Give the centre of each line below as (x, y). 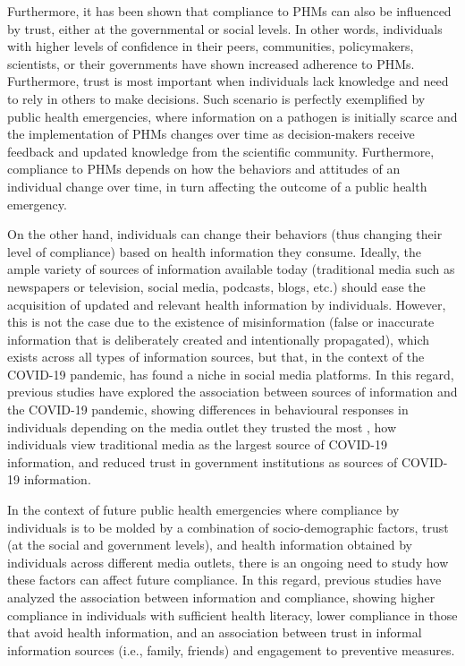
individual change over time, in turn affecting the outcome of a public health (217, 186)
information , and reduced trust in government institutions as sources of (203, 461)
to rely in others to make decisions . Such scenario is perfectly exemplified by (216, 98)
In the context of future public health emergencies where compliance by (203, 510)
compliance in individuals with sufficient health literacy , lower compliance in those (232, 615)
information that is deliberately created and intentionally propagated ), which (219, 339)
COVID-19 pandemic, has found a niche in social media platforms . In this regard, (231, 374)
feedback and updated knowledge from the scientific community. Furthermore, (221, 151)
